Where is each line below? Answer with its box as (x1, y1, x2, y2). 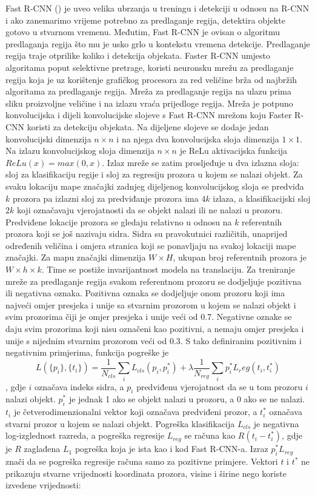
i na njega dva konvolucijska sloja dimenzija (116, 132, 279, 145)
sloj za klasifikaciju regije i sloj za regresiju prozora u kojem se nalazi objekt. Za (5, 168, 303, 181)
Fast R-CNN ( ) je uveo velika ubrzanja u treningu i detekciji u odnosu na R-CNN (5, 2, 310, 14)
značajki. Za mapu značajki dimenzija (5, 251, 146, 264)
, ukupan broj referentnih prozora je (173, 251, 307, 264)
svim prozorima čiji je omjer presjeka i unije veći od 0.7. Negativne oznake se (5, 310, 292, 323)
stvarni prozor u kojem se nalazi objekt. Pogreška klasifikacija (5, 417, 235, 430)
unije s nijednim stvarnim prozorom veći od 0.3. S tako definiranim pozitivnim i (5, 334, 302, 347)
